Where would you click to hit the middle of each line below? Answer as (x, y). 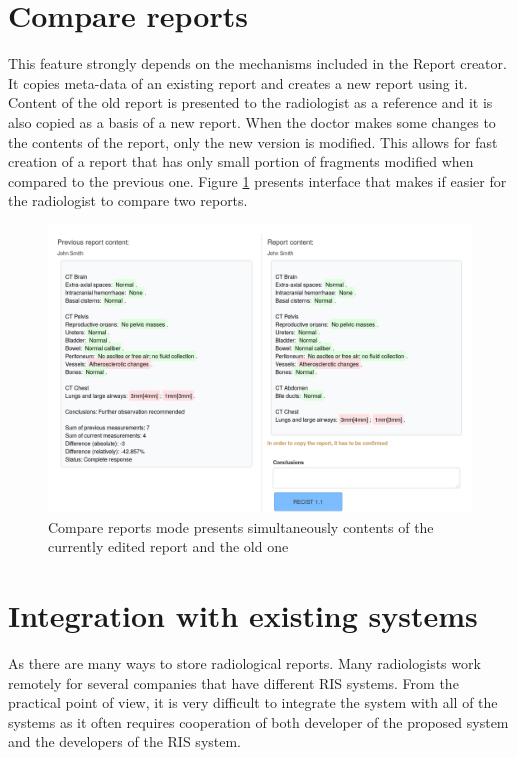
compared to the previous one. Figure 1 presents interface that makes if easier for (257, 180)
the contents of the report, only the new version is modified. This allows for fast (253, 141)
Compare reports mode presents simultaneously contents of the (241, 526)
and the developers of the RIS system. (125, 741)
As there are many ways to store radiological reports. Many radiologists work (244, 662)
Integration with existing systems (243, 615)
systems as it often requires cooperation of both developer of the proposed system (258, 721)
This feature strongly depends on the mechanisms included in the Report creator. (257, 63)
